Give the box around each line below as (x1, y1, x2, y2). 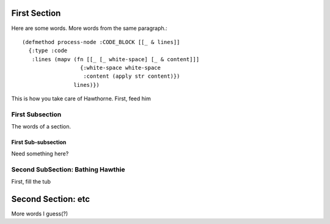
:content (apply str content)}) (83, 73, 180, 80)
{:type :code (28, 47, 68, 54)
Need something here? (11, 150, 69, 157)
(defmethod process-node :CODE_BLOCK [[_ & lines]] (22, 39, 180, 45)
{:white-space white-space (79, 64, 161, 72)
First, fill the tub (11, 177, 51, 185)
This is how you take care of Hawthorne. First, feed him (11, 95, 151, 102)
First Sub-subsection (11, 138, 67, 146)
